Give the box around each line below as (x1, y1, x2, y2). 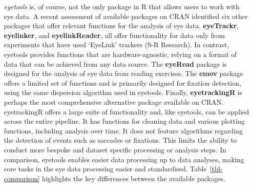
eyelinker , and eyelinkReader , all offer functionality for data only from (4, 30, 225, 40)
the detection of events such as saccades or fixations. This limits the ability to (4, 135, 237, 145)
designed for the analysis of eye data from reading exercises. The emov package (4, 68, 243, 78)
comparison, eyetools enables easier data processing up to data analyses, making (4, 154, 244, 164)
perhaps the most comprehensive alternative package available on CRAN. (4, 96, 224, 107)
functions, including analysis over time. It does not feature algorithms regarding (4, 125, 243, 135)
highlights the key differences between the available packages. (42, 173, 226, 183)
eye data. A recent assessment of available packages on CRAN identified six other (4, 11, 248, 21)
